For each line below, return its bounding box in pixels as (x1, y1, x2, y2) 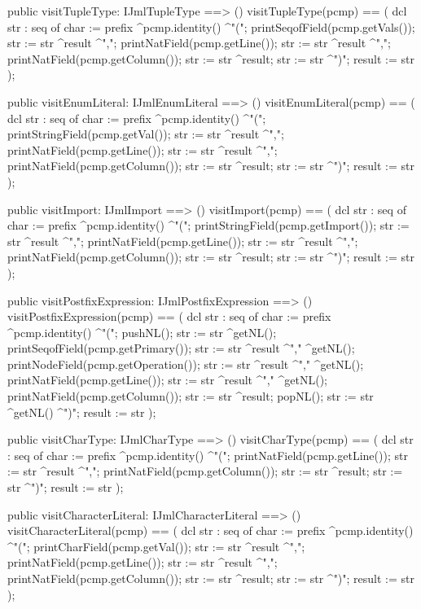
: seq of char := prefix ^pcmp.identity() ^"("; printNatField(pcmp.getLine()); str (7, 446, 408, 463)
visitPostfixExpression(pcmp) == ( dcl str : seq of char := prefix (7, 308, 331, 325)
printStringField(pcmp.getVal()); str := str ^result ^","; (7, 125, 284, 142)
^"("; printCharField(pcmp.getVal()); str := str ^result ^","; (7, 537, 305, 554)
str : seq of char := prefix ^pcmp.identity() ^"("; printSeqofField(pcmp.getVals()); (7, 18, 415, 35)
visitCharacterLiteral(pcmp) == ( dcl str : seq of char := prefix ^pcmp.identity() (7, 522, 414, 539)
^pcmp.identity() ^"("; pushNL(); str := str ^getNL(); (7, 323, 277, 340)
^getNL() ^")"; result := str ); (7, 403, 156, 420)
